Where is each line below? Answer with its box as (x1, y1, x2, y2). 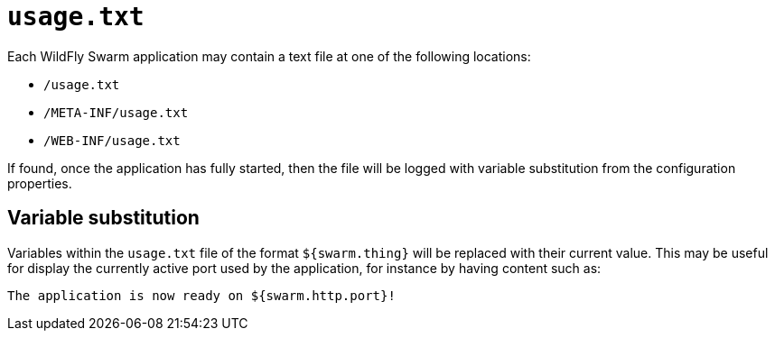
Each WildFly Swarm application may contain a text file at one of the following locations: (7, 48, 531, 64)
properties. (7, 175, 72, 191)
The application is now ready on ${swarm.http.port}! (7, 288, 396, 303)
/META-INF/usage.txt (43, 105, 189, 120)
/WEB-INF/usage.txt (43, 132, 181, 148)
